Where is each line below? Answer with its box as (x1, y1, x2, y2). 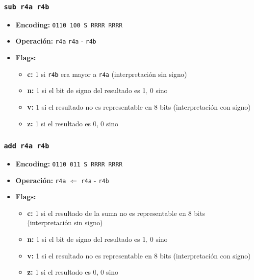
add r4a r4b (4, 142, 50, 150)
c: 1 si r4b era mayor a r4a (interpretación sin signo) (27, 69, 187, 79)
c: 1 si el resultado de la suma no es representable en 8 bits (27, 208, 205, 218)
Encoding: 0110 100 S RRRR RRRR (15, 19, 123, 29)
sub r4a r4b (4, 2, 50, 11)
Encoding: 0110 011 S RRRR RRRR (15, 158, 123, 168)
